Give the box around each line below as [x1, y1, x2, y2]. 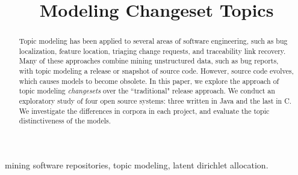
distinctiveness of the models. [19, 116, 111, 126]
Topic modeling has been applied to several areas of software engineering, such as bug [19, 36, 288, 46]
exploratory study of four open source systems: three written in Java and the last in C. [19, 96, 292, 106]
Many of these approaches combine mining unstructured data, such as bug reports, [19, 56, 279, 66]
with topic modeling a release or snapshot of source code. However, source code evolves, [19, 66, 294, 76]
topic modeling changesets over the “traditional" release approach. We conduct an [19, 86, 275, 96]
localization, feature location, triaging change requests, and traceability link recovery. [19, 46, 286, 56]
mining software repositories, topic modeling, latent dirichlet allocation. [5, 159, 269, 171]
